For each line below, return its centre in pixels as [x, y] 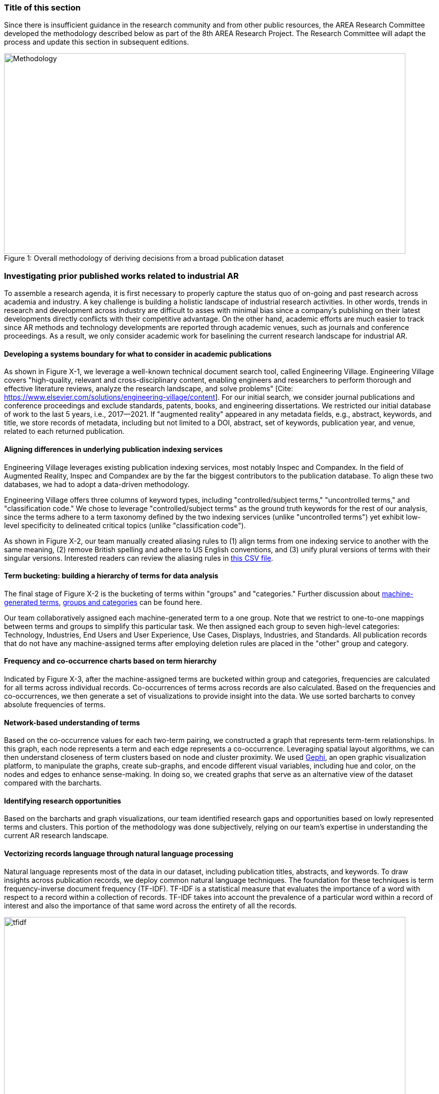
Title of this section [42, 8]
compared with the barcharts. [53, 783]
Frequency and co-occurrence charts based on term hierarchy [110, 661]
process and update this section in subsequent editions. [97, 42]
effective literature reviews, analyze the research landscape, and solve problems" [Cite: [149, 389]
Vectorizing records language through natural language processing [119, 854]
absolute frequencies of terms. [55, 705]
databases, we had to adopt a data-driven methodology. [97, 484]
